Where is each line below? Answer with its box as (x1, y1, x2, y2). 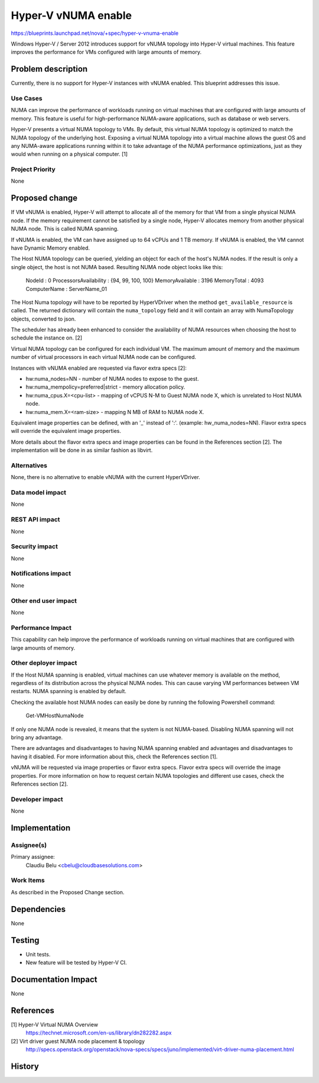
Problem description (11, 64, 88, 74)
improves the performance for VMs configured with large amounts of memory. (11, 49, 202, 56)
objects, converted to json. (11, 315, 76, 322)
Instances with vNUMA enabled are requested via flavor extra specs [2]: (11, 364, 187, 371)
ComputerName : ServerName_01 (25, 285, 108, 292)
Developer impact (11, 795, 63, 803)
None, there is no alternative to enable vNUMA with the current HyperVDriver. (11, 474, 200, 481)
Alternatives (11, 461, 47, 470)
